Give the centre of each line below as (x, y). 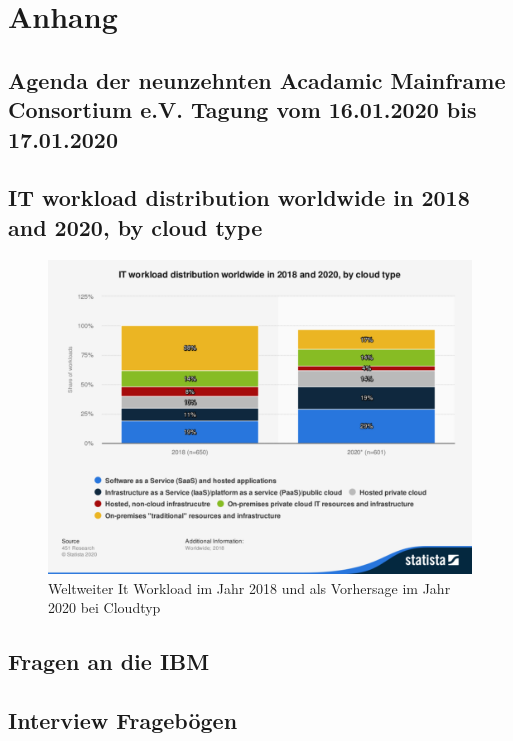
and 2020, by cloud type (135, 226)
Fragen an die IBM (109, 661)
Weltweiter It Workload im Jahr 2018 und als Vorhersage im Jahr (249, 587)
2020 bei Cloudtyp (104, 607)
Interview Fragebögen (123, 720)
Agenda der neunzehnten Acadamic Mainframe (257, 79)
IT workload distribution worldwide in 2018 (239, 197)
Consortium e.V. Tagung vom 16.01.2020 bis (242, 109)
